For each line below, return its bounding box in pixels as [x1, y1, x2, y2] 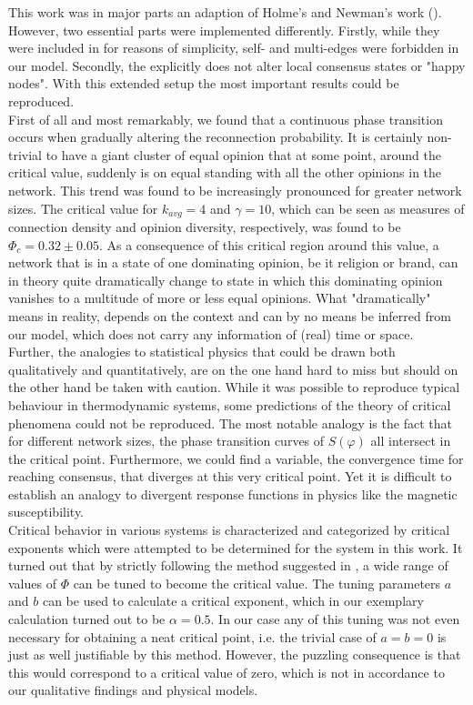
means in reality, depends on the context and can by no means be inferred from [8, 306, 451, 325]
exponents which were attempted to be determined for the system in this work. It [8, 538, 463, 557]
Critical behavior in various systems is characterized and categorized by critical [8, 520, 450, 539]
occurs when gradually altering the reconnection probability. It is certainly [8, 127, 423, 146]
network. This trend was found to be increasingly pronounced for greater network [8, 180, 462, 199]
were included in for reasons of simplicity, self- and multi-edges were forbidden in [8, 38, 459, 57]
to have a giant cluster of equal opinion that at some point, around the [45, 145, 441, 164]
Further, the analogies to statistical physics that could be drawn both [8, 342, 396, 361]
